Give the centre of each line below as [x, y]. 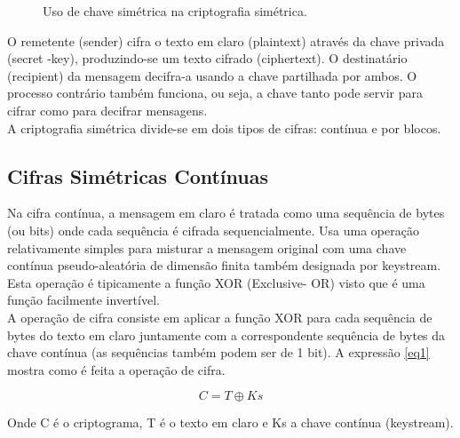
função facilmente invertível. [83, 300]
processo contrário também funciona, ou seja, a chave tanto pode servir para [215, 93]
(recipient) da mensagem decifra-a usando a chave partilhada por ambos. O [212, 75]
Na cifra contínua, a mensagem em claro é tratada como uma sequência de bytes [226, 213]
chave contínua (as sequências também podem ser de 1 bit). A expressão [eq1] [218, 352]
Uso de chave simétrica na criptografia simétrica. [175, 11]
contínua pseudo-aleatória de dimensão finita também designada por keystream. [224, 265]
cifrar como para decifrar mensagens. [107, 110]
